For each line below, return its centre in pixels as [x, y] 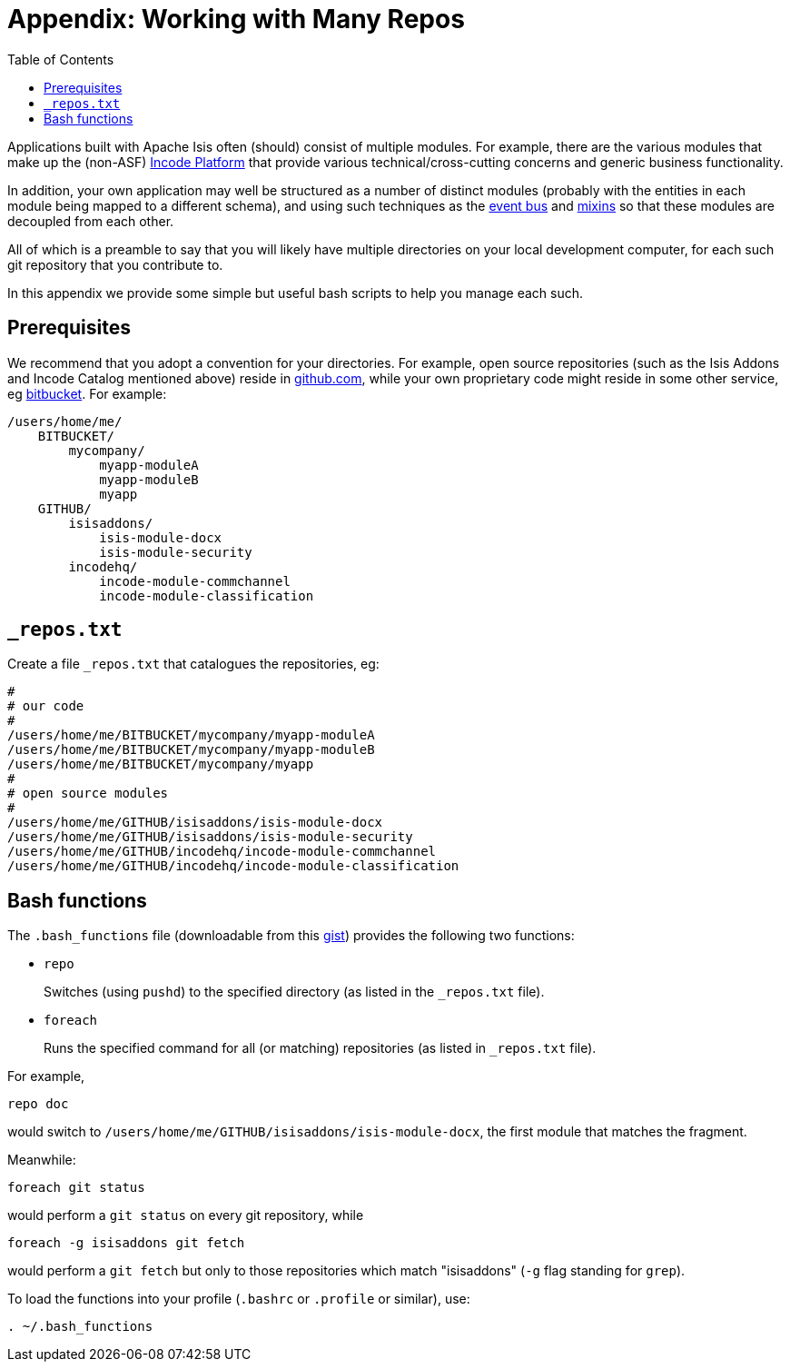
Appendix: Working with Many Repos [236, 19]
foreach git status [76, 1188]
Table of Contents [61, 59]
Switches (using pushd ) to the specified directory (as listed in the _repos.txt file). [294, 992]
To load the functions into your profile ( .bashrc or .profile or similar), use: [239, 1299]
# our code [46, 706]
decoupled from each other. [91, 221]
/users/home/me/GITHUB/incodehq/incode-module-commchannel [222, 852]
